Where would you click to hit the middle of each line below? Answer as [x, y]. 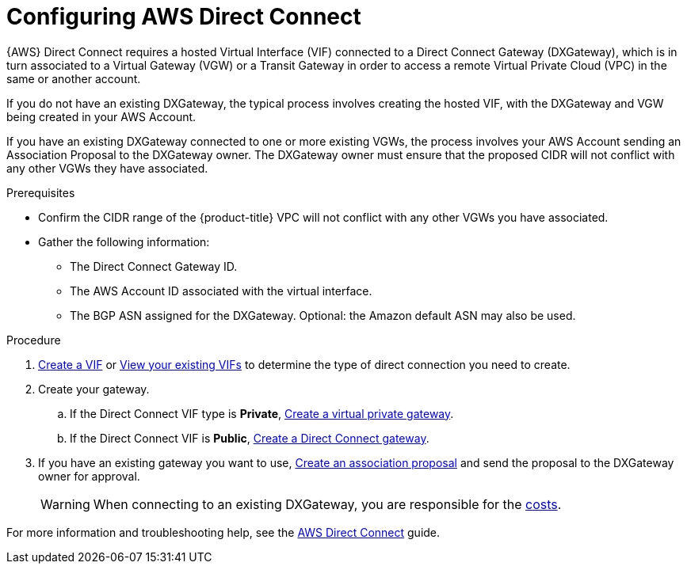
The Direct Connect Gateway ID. [154, 266]
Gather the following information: [124, 241]
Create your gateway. [94, 389]
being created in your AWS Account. [101, 116]
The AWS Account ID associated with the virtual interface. [221, 291]
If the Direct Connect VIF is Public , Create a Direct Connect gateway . [250, 438]
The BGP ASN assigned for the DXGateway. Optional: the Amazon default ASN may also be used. [323, 315]
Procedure [34, 340]
